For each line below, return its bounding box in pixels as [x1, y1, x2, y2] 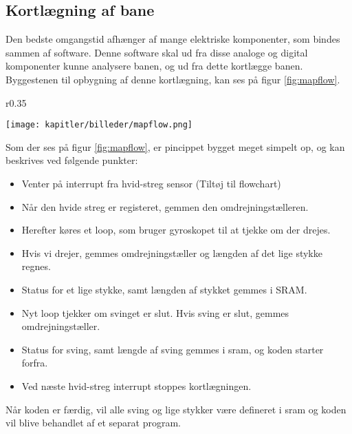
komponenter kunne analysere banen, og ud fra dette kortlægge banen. [5, 59, 303, 73]
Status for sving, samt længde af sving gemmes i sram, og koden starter [21, 342, 324, 356]
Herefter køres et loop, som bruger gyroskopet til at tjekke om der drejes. [21, 223, 331, 237]
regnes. [21, 259, 51, 273]
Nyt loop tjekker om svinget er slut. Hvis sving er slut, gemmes [21, 305, 289, 320]
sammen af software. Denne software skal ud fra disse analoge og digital [5, 45, 308, 59]
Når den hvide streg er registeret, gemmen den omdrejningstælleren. [21, 199, 309, 214]
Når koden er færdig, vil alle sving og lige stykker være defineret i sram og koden [5, 402, 346, 416]
